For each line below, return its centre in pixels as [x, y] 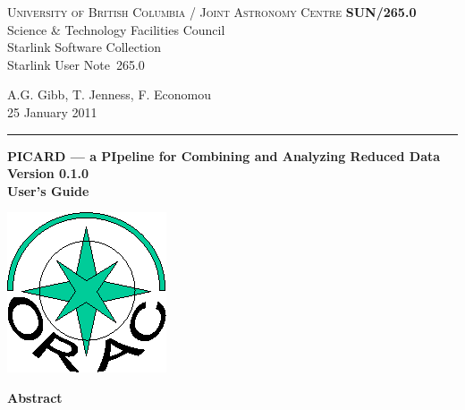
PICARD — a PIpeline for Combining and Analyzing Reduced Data [224, 155]
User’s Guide [48, 190]
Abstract [35, 397]
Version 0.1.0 [48, 173]
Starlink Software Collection [84, 47]
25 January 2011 [52, 111]
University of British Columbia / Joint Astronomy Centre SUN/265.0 [212, 12]
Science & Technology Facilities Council [116, 29]
